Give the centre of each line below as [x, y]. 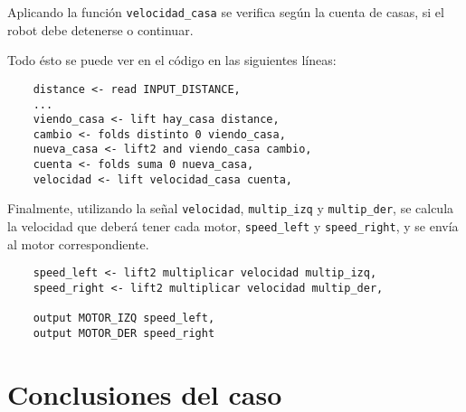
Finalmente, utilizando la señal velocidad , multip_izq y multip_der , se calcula [231, 208]
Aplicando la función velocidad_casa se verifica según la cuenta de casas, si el [226, 12]
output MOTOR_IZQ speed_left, [124, 318]
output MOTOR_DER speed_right [124, 333]
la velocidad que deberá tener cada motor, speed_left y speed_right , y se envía [233, 226]
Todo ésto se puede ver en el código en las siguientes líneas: [172, 60]
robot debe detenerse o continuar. [100, 29]
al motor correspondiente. [78, 243]
